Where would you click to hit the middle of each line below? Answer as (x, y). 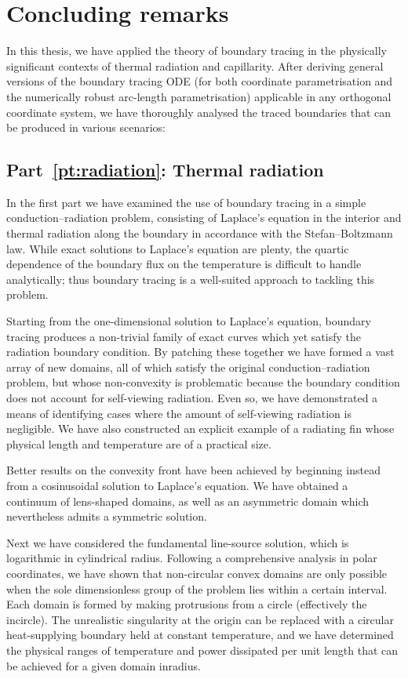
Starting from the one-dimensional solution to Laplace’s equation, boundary (189, 321)
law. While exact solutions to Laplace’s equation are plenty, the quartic (178, 248)
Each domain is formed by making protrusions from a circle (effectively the (187, 604)
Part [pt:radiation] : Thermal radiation (165, 170)
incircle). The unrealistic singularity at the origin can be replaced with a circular (200, 619)
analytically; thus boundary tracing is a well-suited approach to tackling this (191, 279)
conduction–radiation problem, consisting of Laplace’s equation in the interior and (204, 218)
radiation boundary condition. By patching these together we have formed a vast (200, 352)
